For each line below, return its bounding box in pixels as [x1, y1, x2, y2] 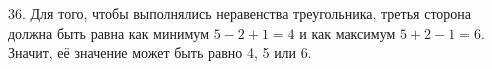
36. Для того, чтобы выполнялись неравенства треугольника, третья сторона [8, 3, 472, 23]
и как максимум [299, 22, 396, 43]
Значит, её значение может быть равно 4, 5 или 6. [8, 42, 312, 63]
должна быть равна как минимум [8, 22, 209, 43]
